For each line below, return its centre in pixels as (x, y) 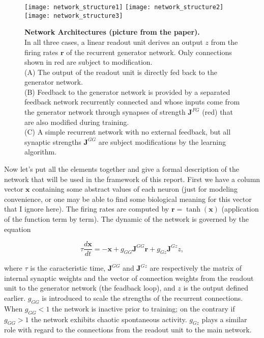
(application (240, 209)
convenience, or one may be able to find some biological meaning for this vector (128, 199)
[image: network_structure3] (74, 16)
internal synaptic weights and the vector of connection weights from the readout (129, 278)
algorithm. (41, 152)
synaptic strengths (53, 141)
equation (18, 229)
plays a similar (224, 319)
